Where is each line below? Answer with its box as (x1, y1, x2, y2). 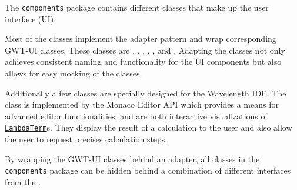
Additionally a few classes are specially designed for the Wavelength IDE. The (5, 86, 286, 99)
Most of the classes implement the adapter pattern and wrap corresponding (5, 32, 276, 45)
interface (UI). (5, 12, 56, 25)
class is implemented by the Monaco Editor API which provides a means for (5, 98, 279, 111)
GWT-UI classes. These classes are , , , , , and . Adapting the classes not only (5, 44, 285, 56)
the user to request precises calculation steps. (5, 133, 168, 145)
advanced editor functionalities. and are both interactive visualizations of (5, 109, 268, 122)
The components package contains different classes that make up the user (5, 1, 269, 13)
